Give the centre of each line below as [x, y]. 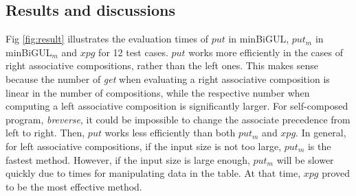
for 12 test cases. [133, 52]
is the [319, 146]
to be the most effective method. [74, 186]
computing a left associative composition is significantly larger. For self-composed [177, 106]
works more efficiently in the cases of [266, 52]
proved [336, 173]
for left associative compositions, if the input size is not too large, [144, 146]
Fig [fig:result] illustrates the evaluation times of [107, 39]
